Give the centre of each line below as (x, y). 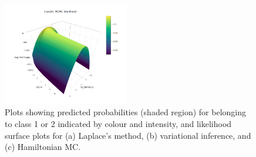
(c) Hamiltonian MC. (43, 147)
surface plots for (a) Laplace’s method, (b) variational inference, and (128, 135)
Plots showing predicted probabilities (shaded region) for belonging (125, 112)
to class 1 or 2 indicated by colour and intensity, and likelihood (118, 123)
